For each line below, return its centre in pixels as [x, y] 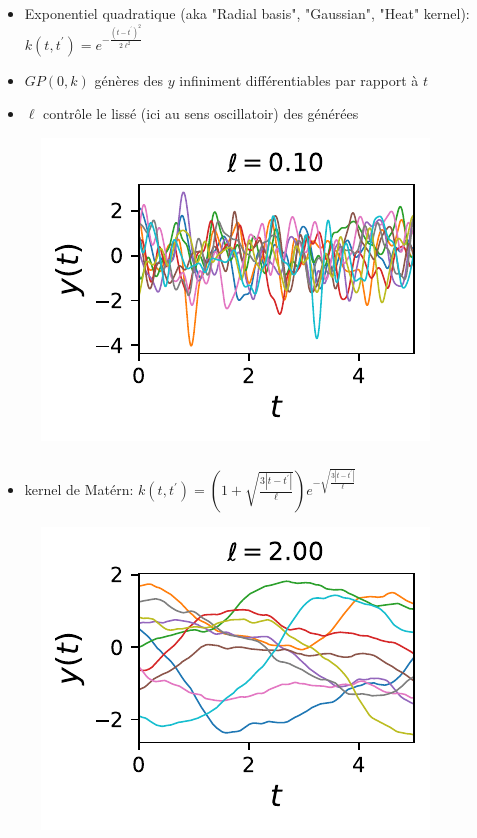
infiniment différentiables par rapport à [299, 79]
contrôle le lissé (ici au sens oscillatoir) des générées [201, 113]
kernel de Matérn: [79, 489]
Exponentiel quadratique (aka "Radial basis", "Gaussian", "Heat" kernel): [247, 12]
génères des [129, 79]
